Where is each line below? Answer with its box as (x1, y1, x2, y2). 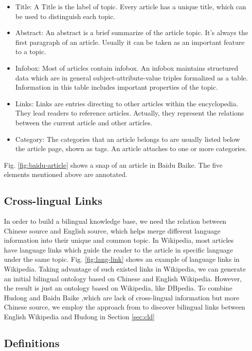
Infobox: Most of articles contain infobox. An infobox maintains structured (15, 62, 238, 73)
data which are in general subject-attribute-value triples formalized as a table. (15, 72, 248, 82)
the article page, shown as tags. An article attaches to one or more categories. (15, 143, 247, 154)
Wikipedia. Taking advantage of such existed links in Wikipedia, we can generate (4, 264, 246, 274)
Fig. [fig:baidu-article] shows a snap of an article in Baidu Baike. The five (4, 159, 223, 170)
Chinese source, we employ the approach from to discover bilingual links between (4, 302, 245, 312)
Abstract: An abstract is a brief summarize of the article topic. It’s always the (15, 27, 248, 38)
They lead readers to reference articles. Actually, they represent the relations (15, 108, 244, 118)
